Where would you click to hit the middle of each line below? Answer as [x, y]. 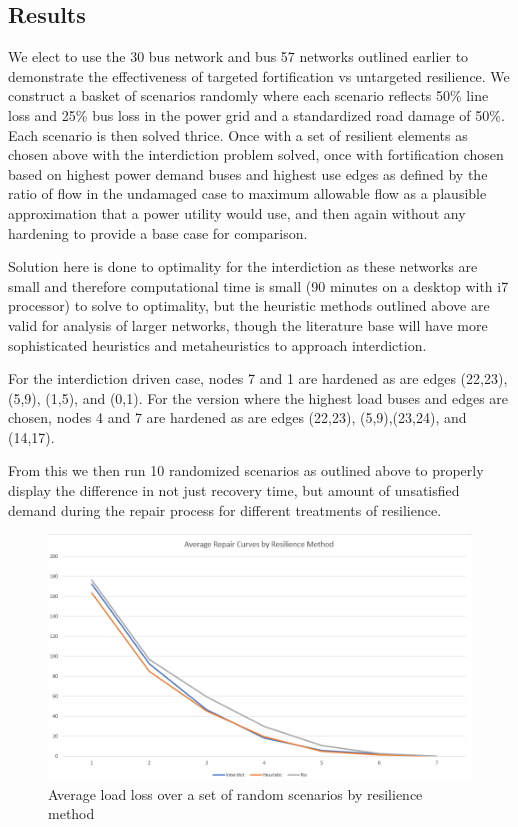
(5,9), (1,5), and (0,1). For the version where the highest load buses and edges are [258, 397]
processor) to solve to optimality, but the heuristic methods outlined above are [249, 305]
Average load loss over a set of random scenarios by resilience [235, 793]
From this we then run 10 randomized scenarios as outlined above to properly [246, 470]
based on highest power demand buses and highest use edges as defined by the [248, 173]
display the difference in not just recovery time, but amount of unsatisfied [234, 490]
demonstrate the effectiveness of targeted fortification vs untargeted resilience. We [259, 75]
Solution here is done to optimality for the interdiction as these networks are [243, 266]
